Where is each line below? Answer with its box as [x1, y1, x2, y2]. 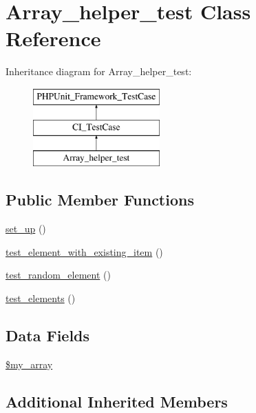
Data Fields [6, 324, 90, 345]
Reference [6, 24, 101, 52]
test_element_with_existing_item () [6, 244, 163, 259]
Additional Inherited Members [6, 390, 228, 412]
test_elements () [6, 290, 76, 305]
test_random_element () [6, 268, 111, 282]
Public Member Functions [6, 189, 194, 210]
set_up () [6, 221, 46, 236]
